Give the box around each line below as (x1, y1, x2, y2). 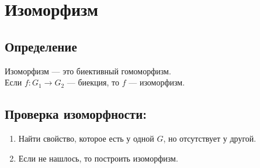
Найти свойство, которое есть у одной (18, 132, 154, 144)
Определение (5, 37, 77, 55)
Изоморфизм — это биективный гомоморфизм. (5, 64, 171, 77)
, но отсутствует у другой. (163, 132, 256, 144)
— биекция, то (67, 76, 120, 88)
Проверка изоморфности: (5, 105, 147, 123)
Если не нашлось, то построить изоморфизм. (18, 152, 178, 164)
